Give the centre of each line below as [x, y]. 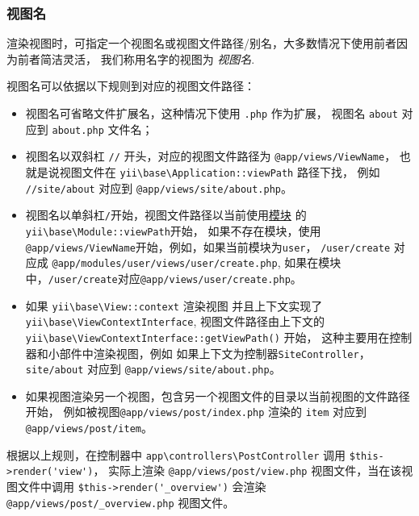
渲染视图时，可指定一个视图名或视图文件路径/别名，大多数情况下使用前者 [201, 43]
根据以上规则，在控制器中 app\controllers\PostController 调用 [176, 454]
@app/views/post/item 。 [89, 428]
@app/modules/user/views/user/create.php [165, 264]
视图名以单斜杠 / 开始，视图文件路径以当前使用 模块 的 [166, 215]
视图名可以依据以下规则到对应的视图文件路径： [131, 86]
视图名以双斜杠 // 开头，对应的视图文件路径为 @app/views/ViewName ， [211, 156]
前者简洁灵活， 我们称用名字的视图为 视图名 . [136, 58]
